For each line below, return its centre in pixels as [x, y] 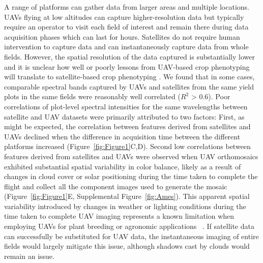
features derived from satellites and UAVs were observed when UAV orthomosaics [131, 156]
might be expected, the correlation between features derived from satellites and [127, 126]
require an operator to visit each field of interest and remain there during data [126, 27]
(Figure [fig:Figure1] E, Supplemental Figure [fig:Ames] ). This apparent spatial [127, 196]
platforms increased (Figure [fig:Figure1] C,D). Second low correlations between [127, 146]
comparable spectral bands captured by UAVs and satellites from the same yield [129, 86]
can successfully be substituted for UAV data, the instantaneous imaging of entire [131, 236]
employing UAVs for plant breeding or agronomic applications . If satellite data [129, 226]
